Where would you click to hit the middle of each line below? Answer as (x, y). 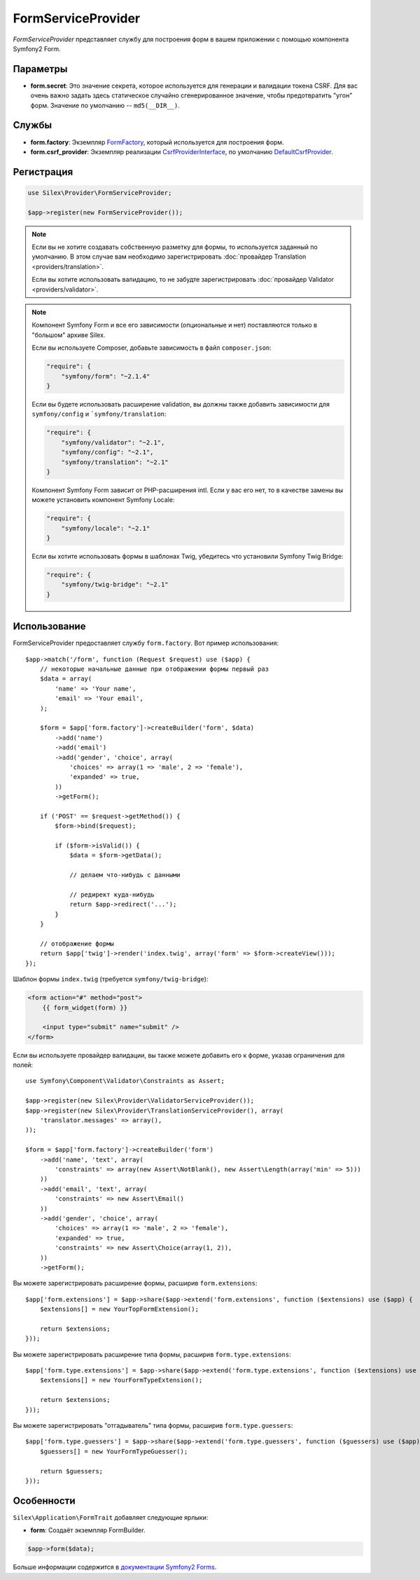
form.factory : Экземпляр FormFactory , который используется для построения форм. (157, 142)
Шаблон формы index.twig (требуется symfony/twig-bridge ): (111, 979)
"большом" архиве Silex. (69, 335)
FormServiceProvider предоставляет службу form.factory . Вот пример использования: (146, 643)
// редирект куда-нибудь (112, 895)
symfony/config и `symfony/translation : (99, 414)
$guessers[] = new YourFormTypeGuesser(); (114, 1451)
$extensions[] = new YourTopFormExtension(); (119, 1309)
